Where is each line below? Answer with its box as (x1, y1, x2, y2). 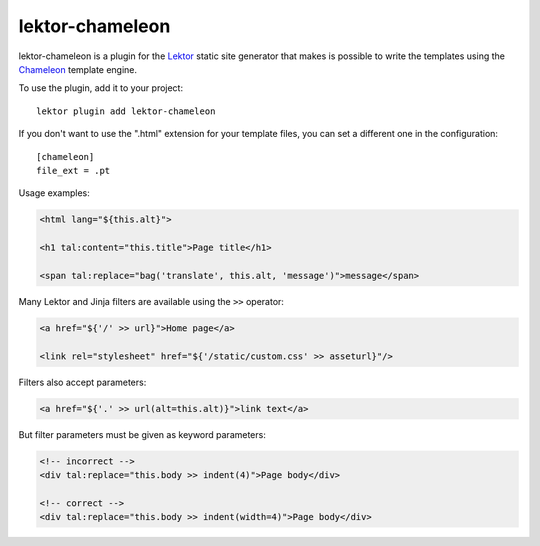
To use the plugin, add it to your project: (18, 82, 184, 94)
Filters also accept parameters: (18, 376, 147, 388)
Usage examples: (18, 187, 90, 199)
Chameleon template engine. (18, 63, 138, 75)
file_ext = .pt (36, 165, 111, 176)
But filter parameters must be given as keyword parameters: (18, 428, 267, 440)
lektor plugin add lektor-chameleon (36, 105, 216, 117)
